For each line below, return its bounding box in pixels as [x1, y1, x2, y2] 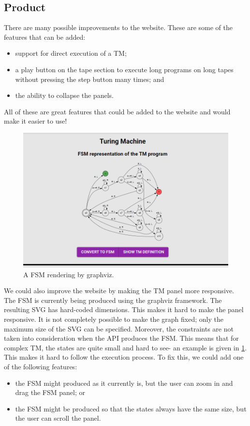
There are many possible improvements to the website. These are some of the [4, 22, 233, 32]
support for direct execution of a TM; [15, 48, 127, 58]
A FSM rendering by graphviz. [23, 269, 114, 279]
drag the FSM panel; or [15, 387, 85, 397]
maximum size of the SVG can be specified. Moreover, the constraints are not [4, 323, 234, 333]
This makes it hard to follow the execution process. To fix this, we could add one [4, 352, 244, 362]
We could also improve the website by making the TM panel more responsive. [4, 285, 234, 296]
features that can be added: [4, 32, 86, 42]
